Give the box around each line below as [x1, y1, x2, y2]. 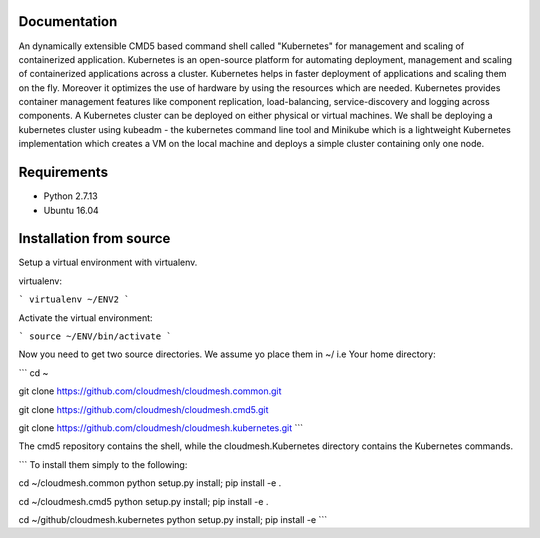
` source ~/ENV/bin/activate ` [18, 331, 172, 342]
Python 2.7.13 [43, 190, 99, 202]
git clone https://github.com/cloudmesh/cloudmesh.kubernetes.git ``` [18, 421, 304, 434]
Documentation [18, 13, 118, 30]
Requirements [18, 164, 109, 181]
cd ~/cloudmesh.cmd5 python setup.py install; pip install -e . [18, 495, 269, 507]
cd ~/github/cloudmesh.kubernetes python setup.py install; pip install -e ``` [18, 513, 328, 525]
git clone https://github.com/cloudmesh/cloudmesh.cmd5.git [18, 403, 269, 415]
